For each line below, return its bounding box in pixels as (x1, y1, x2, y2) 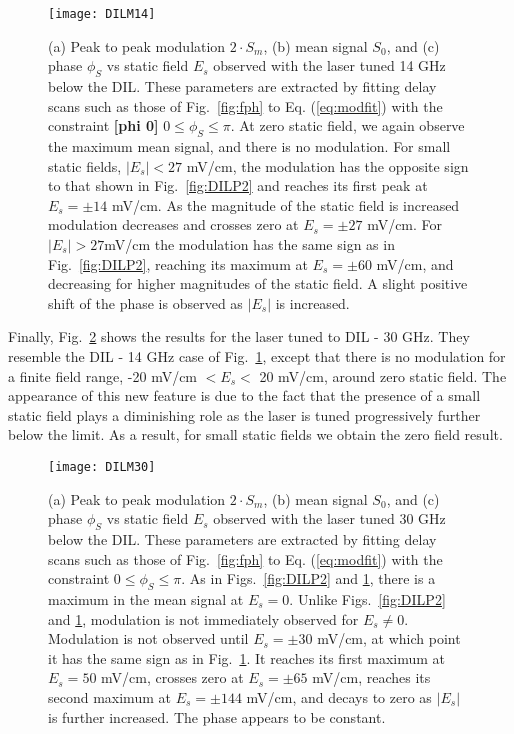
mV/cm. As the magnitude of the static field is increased (111, 194, 460, 215)
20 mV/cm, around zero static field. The (259, 365, 507, 386)
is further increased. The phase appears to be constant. (48, 706, 386, 727)
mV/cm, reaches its (312, 667, 431, 688)
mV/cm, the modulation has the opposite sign (186, 155, 469, 176)
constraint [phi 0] (48, 115, 159, 136)
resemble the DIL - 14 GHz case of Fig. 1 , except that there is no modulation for (8, 345, 506, 366)
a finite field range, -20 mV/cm (8, 365, 198, 386)
